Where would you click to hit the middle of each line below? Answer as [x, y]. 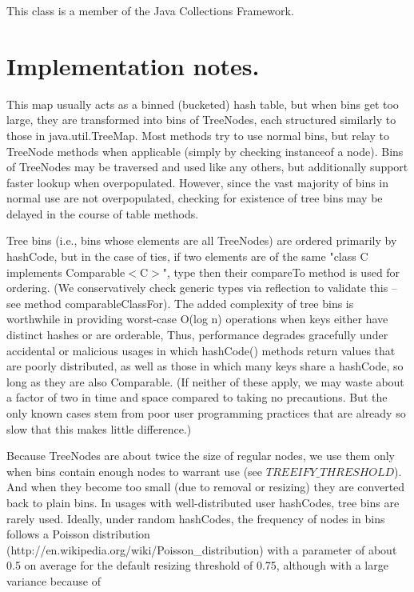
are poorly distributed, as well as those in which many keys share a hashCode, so [205, 366]
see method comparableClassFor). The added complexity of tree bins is [180, 303]
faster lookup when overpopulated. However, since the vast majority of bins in [198, 182]
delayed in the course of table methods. [103, 213]
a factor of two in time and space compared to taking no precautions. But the [197, 397]
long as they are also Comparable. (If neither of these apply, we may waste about [205, 381]
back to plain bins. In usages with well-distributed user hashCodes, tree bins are [203, 502]
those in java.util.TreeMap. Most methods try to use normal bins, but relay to [198, 135]
